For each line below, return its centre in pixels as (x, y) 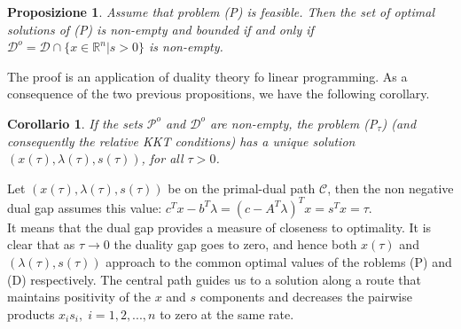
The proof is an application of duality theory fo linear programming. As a (207, 76)
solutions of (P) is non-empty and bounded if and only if (160, 29)
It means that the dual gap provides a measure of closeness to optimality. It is (219, 227)
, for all (162, 158)
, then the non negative (391, 188)
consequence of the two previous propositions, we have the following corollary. (219, 94)
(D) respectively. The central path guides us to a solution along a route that (214, 279)
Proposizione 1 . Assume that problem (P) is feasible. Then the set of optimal (221, 12)
